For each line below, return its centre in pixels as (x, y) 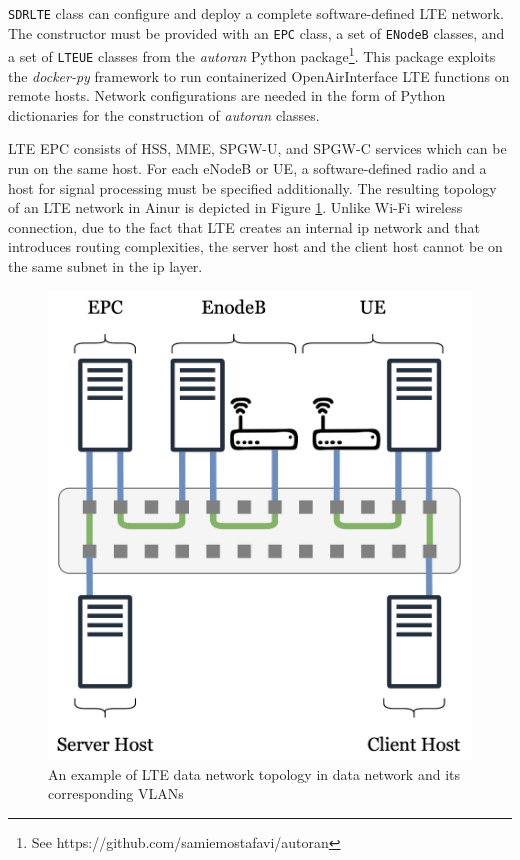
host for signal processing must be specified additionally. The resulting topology (252, 187)
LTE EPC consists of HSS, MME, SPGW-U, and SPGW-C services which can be (257, 148)
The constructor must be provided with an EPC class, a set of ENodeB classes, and (256, 32)
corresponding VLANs (116, 793)
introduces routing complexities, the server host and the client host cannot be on (255, 246)
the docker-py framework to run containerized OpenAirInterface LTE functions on (259, 75)
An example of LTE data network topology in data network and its (254, 773)
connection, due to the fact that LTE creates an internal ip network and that (244, 226)
